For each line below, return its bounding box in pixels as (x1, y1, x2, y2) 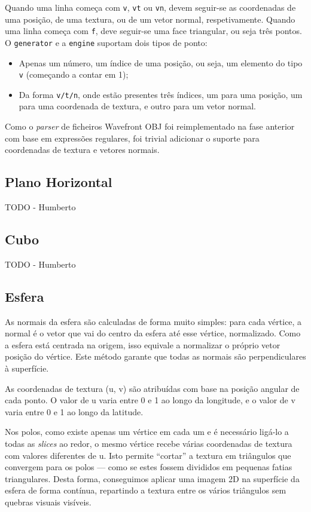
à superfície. (5, 362, 49, 375)
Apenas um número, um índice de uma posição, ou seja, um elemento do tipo (19, 56, 303, 69)
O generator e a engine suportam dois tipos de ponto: (5, 36, 208, 48)
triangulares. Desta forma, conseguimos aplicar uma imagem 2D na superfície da (5, 472, 300, 485)
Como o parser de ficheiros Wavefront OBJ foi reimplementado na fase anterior (5, 120, 295, 133)
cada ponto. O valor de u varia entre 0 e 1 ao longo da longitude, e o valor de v (5, 394, 295, 406)
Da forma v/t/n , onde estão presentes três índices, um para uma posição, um (19, 88, 303, 100)
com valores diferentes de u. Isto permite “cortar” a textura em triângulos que (5, 449, 291, 461)
